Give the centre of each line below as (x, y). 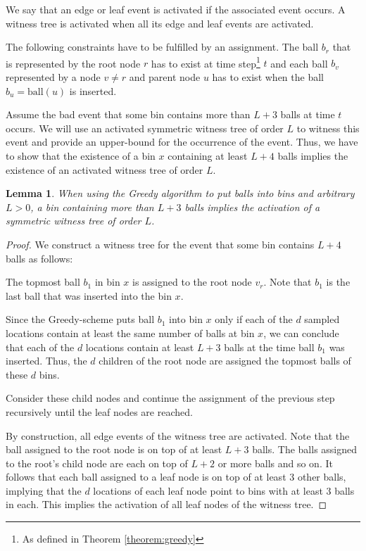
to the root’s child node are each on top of (97, 463)
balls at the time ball (269, 347)
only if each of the (254, 319)
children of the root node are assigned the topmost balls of (225, 361)
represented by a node (53, 77)
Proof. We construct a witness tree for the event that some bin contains (160, 244)
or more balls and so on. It (275, 463)
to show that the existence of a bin (81, 156)
